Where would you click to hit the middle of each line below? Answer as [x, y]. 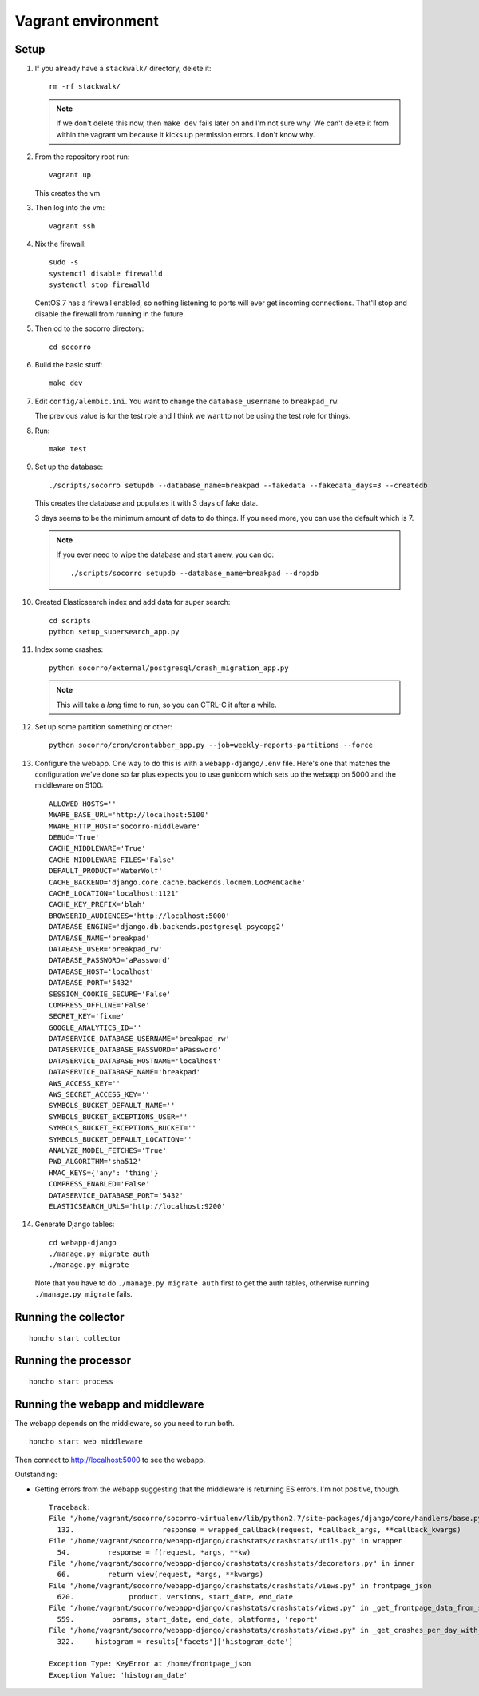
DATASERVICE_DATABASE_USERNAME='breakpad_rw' [140, 1039]
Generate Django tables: [75, 1224]
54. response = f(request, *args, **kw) [154, 1552]
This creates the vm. [69, 193]
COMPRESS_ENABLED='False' [100, 1184]
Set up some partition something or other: [103, 726]
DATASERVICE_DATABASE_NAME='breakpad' [125, 1072]
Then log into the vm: [70, 208]
